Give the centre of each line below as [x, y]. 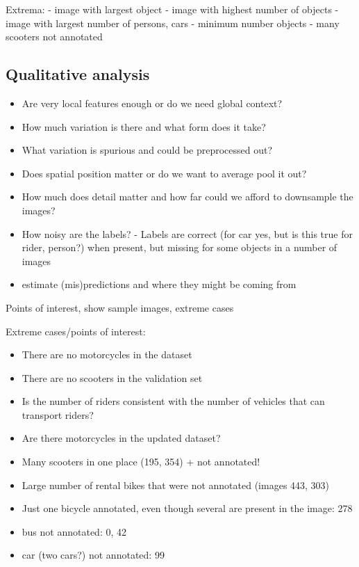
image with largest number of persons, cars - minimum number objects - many [173, 23]
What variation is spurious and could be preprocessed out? [147, 150]
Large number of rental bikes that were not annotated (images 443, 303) [176, 485]
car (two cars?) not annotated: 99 [93, 555]
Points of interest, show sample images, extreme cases [120, 307]
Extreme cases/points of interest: [76, 331]
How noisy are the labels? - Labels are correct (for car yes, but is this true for [187, 233]
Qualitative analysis [78, 74]
